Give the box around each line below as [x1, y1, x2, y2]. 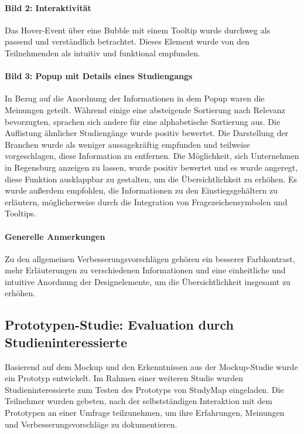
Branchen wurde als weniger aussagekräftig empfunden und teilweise [5, 138, 250, 150]
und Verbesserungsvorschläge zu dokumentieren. [5, 418, 177, 430]
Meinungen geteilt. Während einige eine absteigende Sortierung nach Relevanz [5, 103, 285, 116]
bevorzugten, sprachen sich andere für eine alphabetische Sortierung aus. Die [5, 115, 281, 127]
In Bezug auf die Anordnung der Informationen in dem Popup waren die [5, 92, 265, 104]
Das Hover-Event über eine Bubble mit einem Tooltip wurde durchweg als [5, 23, 271, 36]
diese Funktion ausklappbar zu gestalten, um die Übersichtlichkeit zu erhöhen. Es [5, 172, 298, 185]
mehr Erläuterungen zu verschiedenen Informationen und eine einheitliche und [5, 264, 286, 276]
